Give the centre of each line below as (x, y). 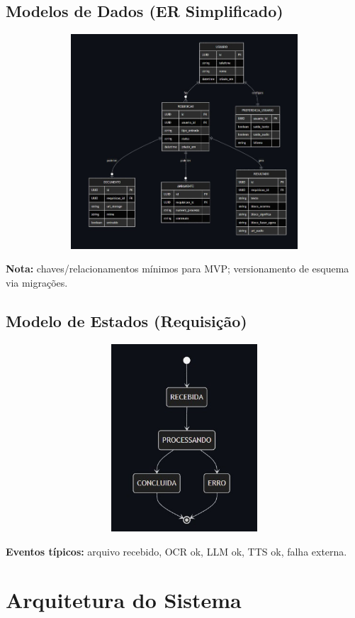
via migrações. (37, 282)
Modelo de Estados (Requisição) (126, 320)
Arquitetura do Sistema (124, 600)
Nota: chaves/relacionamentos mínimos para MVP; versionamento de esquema (177, 269)
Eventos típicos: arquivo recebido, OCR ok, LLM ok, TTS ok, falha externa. (176, 551)
